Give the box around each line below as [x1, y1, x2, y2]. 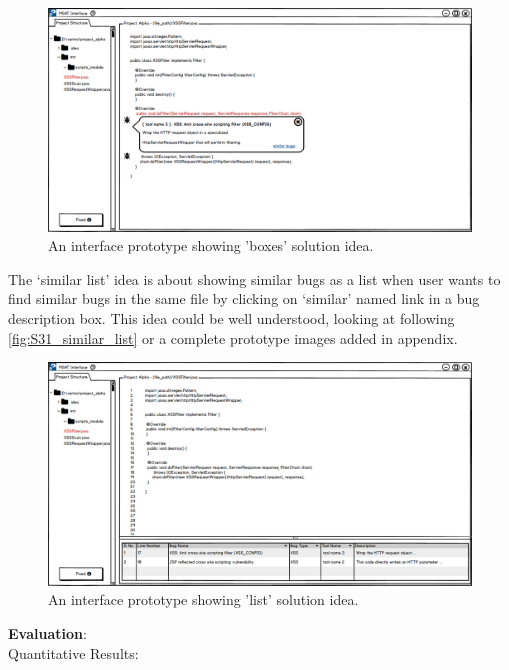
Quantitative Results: [8, 642, 139, 663]
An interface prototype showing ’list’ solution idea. [48, 589, 359, 610]
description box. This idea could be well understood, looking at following [8, 307, 455, 328]
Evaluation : [8, 622, 87, 643]
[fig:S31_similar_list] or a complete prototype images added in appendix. [8, 327, 458, 348]
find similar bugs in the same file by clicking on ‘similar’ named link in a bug [8, 288, 480, 309]
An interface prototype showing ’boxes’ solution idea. [48, 235, 374, 256]
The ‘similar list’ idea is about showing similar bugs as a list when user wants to [8, 268, 501, 289]
